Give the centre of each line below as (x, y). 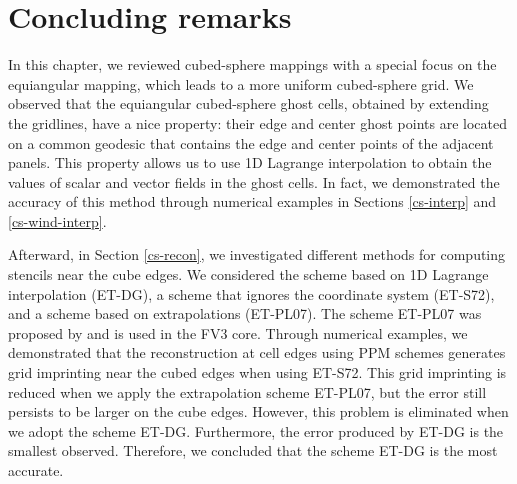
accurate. (36, 470)
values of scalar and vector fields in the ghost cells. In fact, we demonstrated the (254, 181)
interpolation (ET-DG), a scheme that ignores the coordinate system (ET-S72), (251, 293)
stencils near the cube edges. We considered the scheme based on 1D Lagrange (248, 274)
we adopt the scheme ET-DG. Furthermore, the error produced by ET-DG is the (256, 430)
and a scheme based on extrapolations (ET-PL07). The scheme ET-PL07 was (245, 313)
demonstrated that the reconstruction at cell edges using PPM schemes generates (257, 352)
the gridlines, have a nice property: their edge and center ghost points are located (258, 122)
